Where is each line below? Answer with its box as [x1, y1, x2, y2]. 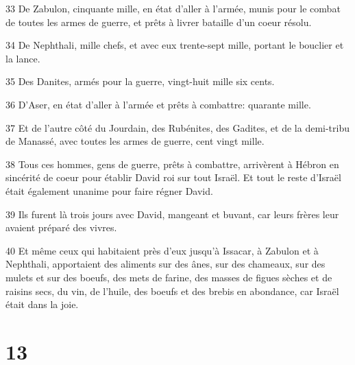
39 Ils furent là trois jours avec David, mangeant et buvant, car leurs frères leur [5, 207, 339, 221]
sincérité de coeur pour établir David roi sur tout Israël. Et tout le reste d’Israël [5, 170, 341, 185]
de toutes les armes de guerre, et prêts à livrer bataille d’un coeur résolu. [5, 14, 312, 29]
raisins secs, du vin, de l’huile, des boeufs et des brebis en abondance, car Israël [5, 283, 339, 298]
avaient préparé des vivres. [5, 220, 117, 235]
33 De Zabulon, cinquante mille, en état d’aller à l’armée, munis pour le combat [5, 1, 341, 15]
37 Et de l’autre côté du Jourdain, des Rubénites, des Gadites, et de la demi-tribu [5, 120, 350, 134]
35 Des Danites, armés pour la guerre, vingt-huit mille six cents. [5, 74, 275, 89]
